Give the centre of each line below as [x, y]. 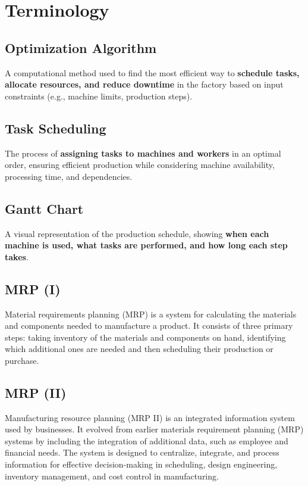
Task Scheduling [56, 128]
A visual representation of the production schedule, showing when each [137, 233]
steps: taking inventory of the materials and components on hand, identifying [145, 337]
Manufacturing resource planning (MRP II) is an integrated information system [150, 417]
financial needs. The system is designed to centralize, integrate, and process [142, 452]
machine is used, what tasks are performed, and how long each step [146, 245]
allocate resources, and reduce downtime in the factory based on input [144, 84]
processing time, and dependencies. [69, 176]
